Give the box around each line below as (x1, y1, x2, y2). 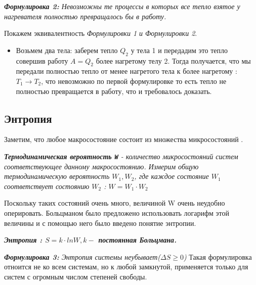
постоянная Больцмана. (98, 234, 177, 245)
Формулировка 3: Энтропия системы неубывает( (4, 251, 161, 262)
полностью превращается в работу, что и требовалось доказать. (16, 85, 212, 96)
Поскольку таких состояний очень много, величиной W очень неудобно (4, 198, 225, 208)
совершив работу (16, 55, 68, 66)
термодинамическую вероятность (4, 171, 110, 181)
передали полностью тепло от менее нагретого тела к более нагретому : (16, 66, 237, 76)
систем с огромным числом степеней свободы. (4, 271, 147, 281)
